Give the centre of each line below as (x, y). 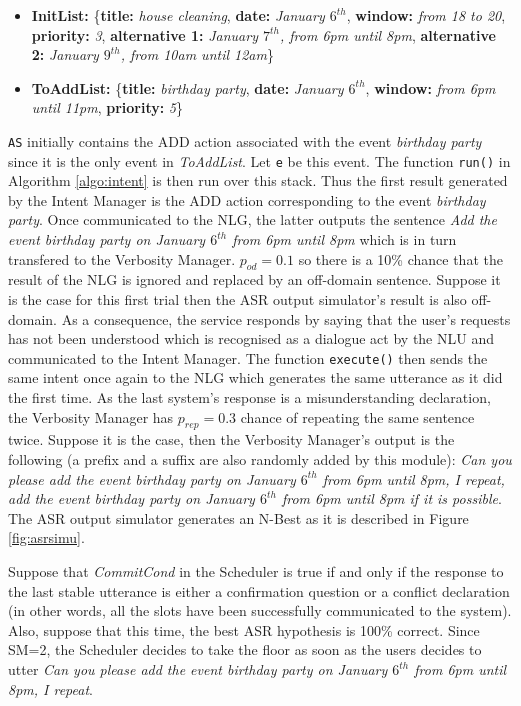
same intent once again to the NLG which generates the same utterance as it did (255, 377)
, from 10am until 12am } (197, 54)
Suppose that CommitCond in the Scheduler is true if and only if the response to (256, 571)
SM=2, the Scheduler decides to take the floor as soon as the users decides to (245, 649)
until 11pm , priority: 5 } (107, 107)
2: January (65, 54)
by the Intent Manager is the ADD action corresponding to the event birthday (247, 199)
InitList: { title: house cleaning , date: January (178, 15)
